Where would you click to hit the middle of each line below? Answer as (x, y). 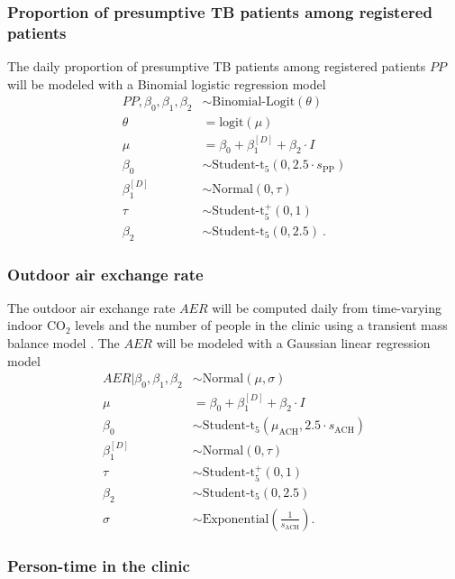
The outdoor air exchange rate (91, 307)
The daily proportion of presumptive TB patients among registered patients (217, 66)
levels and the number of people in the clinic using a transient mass (261, 325)
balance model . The (64, 343)
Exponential (236, 519)
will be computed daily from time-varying (327, 307)
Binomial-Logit (254, 102)
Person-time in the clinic (99, 565)
